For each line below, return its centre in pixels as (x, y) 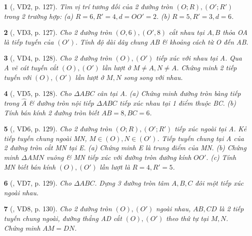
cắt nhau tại (187, 32)
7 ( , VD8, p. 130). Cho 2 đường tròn (58, 209)
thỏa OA (235, 32)
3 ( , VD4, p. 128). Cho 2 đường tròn (58, 58)
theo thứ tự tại (187, 218)
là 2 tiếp (231, 209)
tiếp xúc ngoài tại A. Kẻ (210, 129)
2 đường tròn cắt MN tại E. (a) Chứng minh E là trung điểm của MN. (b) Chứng (125, 148)
